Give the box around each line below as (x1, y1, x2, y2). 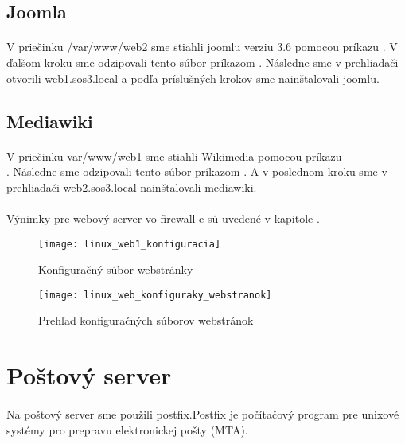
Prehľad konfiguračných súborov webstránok (38, 312, 254, 329)
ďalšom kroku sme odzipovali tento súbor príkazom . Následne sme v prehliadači (6, 53, 399, 70)
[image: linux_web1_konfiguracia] (38, 238, 221, 250)
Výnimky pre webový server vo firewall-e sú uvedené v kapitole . (6, 209, 320, 226)
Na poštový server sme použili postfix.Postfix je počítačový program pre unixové (6, 405, 399, 422)
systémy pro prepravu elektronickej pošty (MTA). (6, 421, 248, 438)
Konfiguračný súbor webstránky (38, 261, 193, 278)
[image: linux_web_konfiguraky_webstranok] (38, 289, 272, 301)
